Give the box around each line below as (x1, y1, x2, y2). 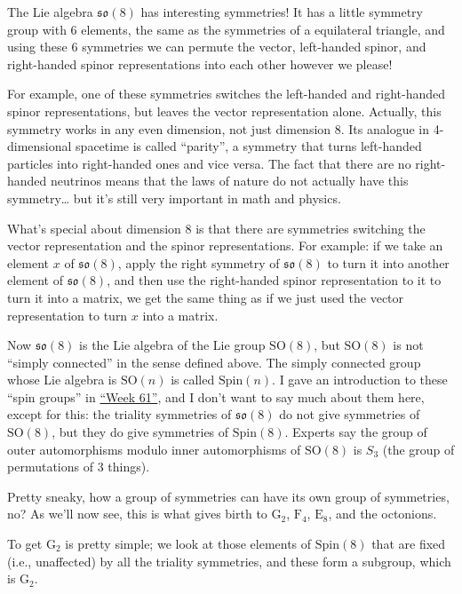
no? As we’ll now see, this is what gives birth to (7, 504, 267, 523)
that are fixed (371, 535, 446, 553)
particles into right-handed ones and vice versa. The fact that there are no (7, 154, 411, 172)
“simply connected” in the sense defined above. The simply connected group (7, 352, 421, 371)
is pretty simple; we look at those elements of (65, 535, 312, 553)
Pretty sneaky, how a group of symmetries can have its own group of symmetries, (7, 487, 450, 505)
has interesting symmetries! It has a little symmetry (140, 3, 423, 20)
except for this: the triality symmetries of (7, 405, 232, 424)
